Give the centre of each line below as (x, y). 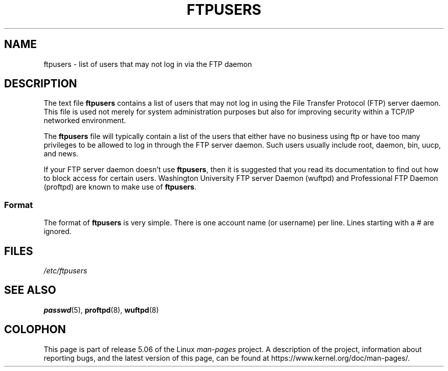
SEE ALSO (30, 290)
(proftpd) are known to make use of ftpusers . (120, 187)
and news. (61, 154)
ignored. (58, 231)
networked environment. (85, 121)
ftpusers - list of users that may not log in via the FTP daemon (148, 64)
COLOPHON (35, 330)
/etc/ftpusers (65, 271)
